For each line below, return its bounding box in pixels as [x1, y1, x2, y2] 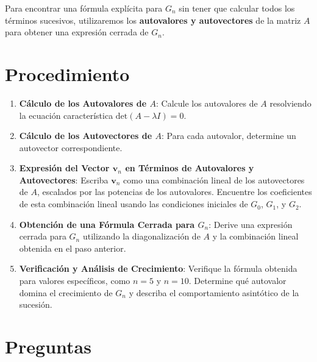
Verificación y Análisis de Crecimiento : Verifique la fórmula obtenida [19, 262, 297, 275]
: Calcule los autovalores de [156, 96, 258, 109]
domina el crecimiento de [19, 286, 113, 299]
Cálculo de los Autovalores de [19, 96, 147, 109]
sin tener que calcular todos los [179, 2, 295, 14]
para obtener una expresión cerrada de [5, 26, 149, 38]
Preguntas [5, 334, 91, 358]
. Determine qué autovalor [188, 274, 287, 287]
